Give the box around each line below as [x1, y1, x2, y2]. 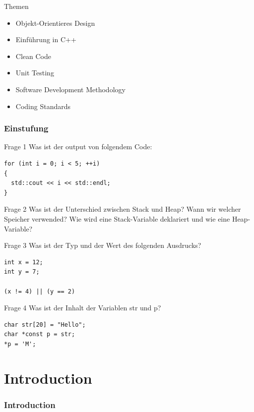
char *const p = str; [4, 331, 75, 338]
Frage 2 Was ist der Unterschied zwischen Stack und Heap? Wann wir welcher [4, 204, 241, 214]
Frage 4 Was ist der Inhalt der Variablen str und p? [4, 302, 161, 313]
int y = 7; [4, 268, 40, 276]
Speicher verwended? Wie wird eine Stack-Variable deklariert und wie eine [4, 213, 230, 224]
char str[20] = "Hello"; [4, 321, 86, 328]
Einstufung [4, 122, 49, 134]
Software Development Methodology [15, 84, 126, 94]
